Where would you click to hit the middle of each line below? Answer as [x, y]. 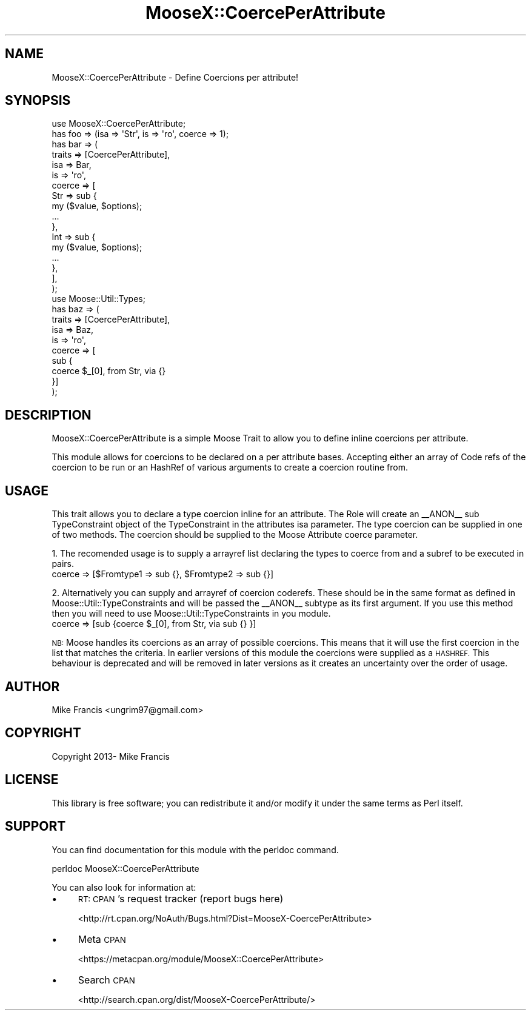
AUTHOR [32, 686]
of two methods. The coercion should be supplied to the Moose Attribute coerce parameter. [235, 535]
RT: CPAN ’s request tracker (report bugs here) [181, 898]
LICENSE [32, 780]
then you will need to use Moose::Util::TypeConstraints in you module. [191, 614]
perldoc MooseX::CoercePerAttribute [125, 868]
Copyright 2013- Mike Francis [111, 756]
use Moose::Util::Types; [99, 299]
